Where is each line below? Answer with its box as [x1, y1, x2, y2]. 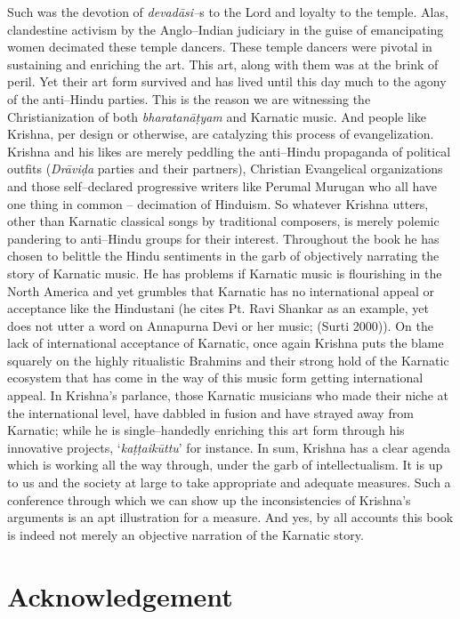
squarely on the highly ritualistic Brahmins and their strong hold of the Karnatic [7, 350, 449, 369]
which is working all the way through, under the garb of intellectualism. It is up [7, 455, 443, 474]
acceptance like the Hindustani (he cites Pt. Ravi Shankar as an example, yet [7, 299, 429, 318]
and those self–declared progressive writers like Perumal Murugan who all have [7, 176, 438, 195]
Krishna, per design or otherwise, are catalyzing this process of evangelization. [7, 125, 434, 143]
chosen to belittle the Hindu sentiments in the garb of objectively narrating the [7, 246, 440, 265]
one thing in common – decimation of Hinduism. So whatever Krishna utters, [7, 194, 429, 213]
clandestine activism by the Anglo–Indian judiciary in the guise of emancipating [7, 20, 444, 38]
